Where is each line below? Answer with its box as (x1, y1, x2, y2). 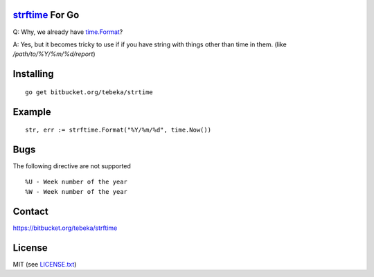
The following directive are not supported (12, 162, 132, 170)
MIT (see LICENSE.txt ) (12, 260, 77, 268)
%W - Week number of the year (25, 188, 128, 195)
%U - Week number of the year (25, 178, 128, 186)
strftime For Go (12, 9, 80, 21)
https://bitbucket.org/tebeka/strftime (12, 224, 118, 232)
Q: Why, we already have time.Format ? (12, 28, 123, 36)
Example (12, 106, 51, 118)
